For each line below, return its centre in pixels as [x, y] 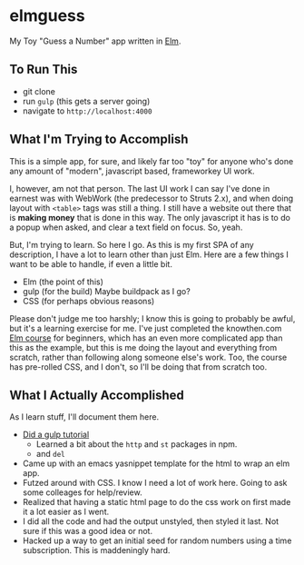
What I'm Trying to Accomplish [99, 139]
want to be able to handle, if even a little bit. [91, 263]
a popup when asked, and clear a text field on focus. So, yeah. [126, 227]
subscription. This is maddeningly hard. [96, 550]
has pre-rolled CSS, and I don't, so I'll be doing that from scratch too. [138, 367]
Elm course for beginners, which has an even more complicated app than [146, 338]
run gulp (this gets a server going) [86, 101]
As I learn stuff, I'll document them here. [84, 417]
